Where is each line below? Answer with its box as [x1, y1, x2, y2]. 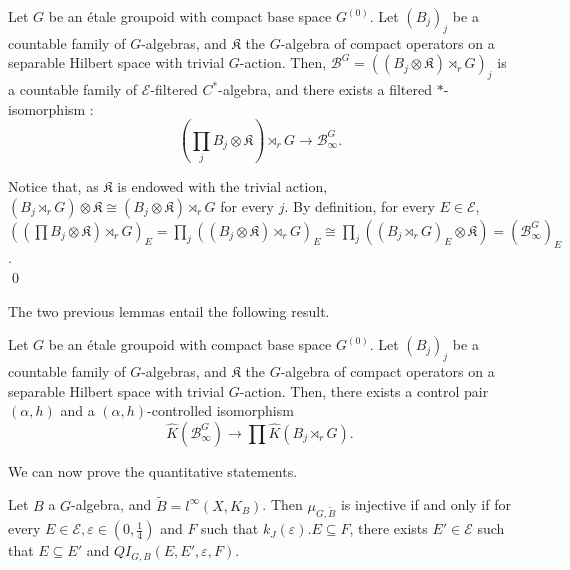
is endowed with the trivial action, [117, 176, 328, 197]
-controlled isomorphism [147, 400, 294, 421]
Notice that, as [8, 176, 99, 197]
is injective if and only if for [340, 494, 511, 515]
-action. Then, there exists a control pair [239, 380, 489, 401]
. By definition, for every [284, 195, 435, 216]
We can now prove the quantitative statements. [8, 460, 298, 481]
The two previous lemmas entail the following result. [8, 300, 330, 321]
